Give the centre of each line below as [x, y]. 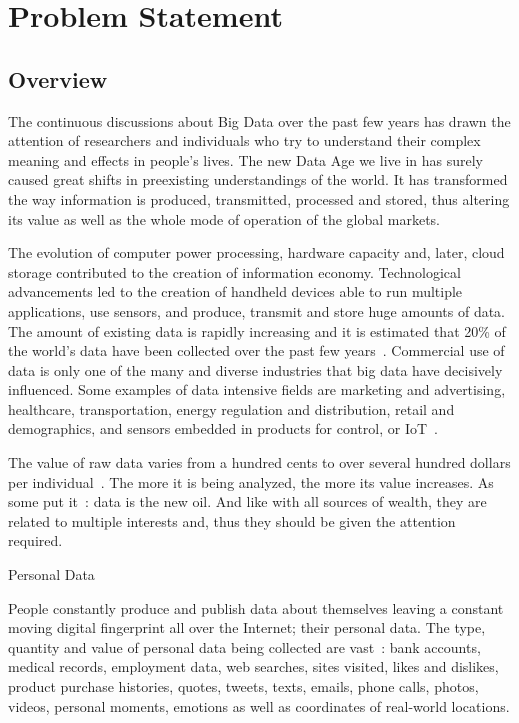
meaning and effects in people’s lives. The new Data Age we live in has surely [245, 159]
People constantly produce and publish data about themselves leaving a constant [256, 607]
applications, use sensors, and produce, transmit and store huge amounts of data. [257, 310]
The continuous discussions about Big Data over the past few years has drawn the [259, 120]
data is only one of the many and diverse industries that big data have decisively [255, 369]
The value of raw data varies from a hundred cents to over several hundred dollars [259, 462]
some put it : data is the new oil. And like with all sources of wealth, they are [247, 501]
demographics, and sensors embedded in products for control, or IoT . [223, 428]
